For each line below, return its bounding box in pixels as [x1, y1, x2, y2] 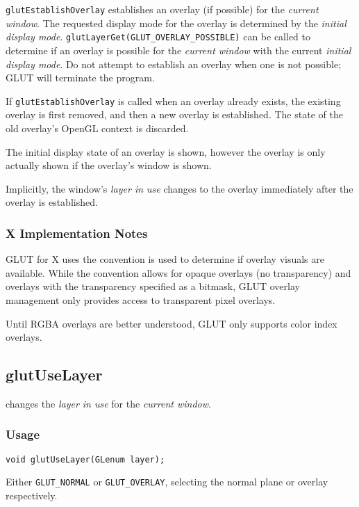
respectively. [6, 488, 58, 503]
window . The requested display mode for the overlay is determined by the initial [6, 15, 347, 30]
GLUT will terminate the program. [6, 70, 155, 85]
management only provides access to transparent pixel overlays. [6, 292, 276, 307]
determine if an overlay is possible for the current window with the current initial [6, 42, 351, 57]
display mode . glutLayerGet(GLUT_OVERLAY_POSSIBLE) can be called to [6, 29, 310, 44]
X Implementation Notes [6, 224, 148, 241]
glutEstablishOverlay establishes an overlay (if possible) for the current [6, 2, 319, 16]
